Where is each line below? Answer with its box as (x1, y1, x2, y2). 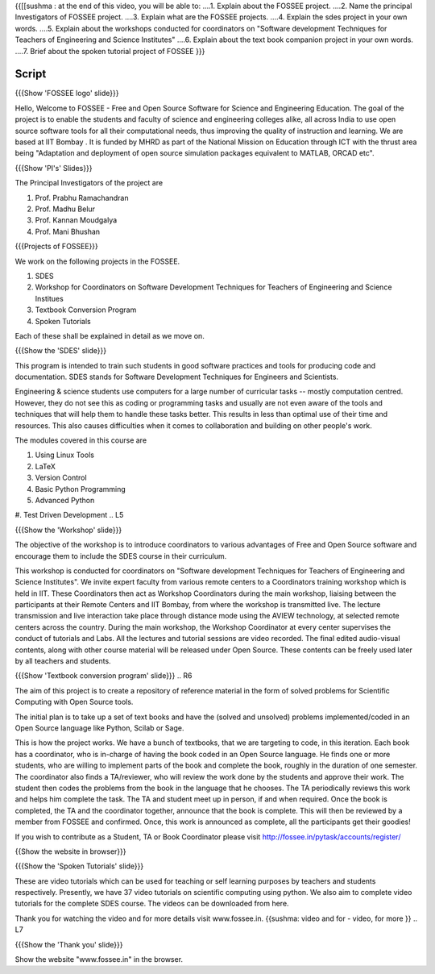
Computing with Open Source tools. (14, 697, 134, 707)
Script (14, 67, 47, 81)
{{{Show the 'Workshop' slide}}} (14, 525, 122, 535)
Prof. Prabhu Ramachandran (35, 193, 129, 202)
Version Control (35, 472, 88, 483)
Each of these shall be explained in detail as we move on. (14, 331, 205, 340)
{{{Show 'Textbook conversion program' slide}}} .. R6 (14, 671, 193, 681)
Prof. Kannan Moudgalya (35, 215, 118, 225)
